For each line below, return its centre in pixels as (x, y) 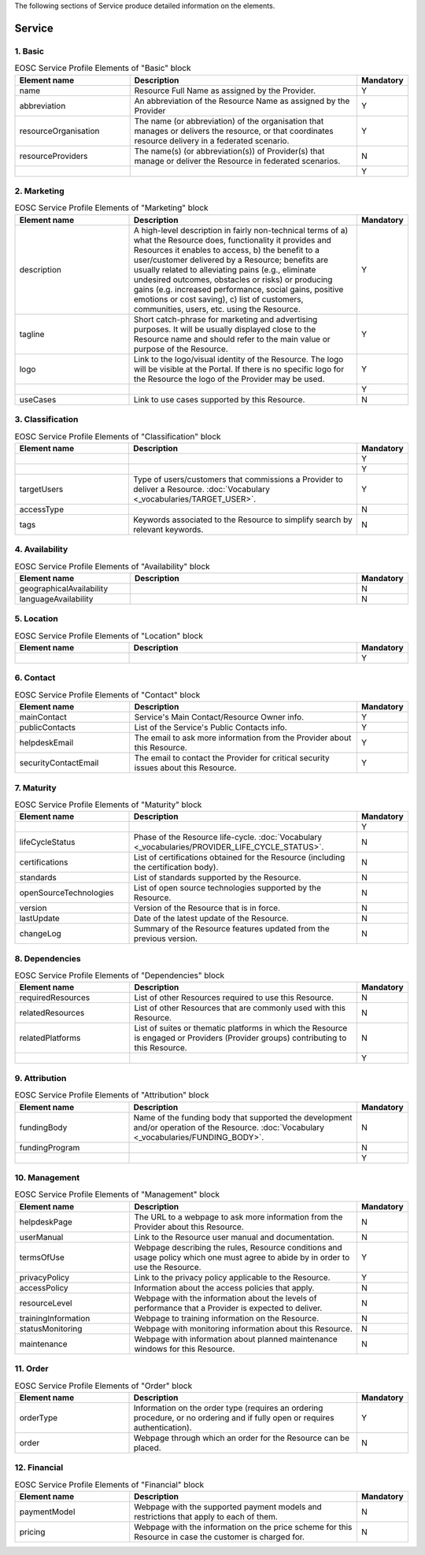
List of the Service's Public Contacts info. (211, 728)
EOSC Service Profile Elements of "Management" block (117, 1194)
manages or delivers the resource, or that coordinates (234, 131)
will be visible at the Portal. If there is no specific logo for (239, 368)
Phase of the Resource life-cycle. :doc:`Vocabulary (228, 837)
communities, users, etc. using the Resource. (217, 309)
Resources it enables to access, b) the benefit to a (227, 250)
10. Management (47, 1177)
